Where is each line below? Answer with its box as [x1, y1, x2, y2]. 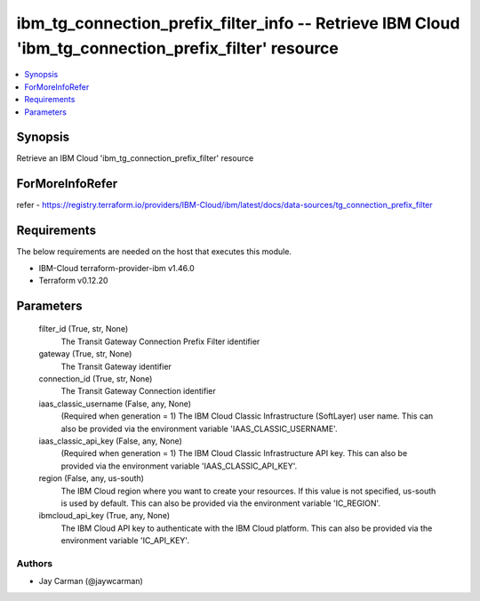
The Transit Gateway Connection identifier [60, 386, 217, 397]
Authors [16, 557, 53, 569]
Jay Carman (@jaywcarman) [38, 576, 144, 587]
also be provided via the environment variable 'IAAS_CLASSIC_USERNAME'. [60, 423, 338, 434]
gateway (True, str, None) [38, 349, 132, 359]
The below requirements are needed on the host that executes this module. [16, 246, 292, 257]
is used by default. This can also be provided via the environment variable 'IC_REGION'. [60, 498, 381, 509]
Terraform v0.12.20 [38, 276, 108, 286]
